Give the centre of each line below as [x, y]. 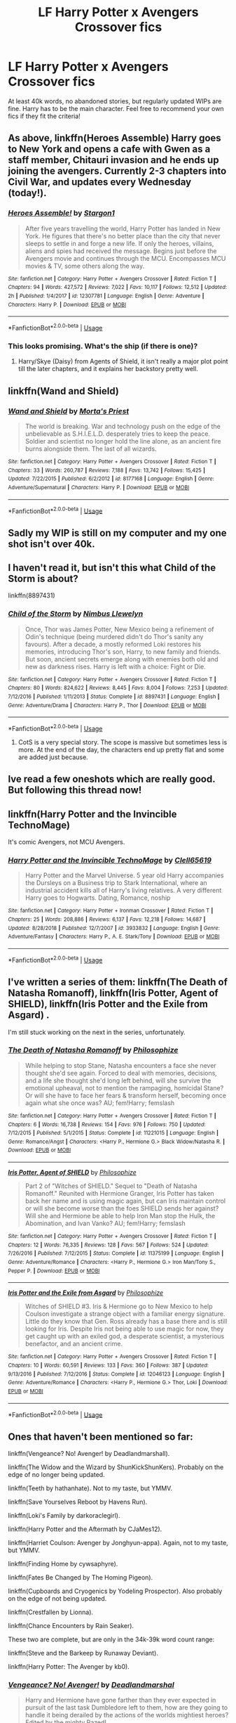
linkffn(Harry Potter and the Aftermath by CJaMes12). [85, 1529]
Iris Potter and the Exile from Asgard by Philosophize [86, 1293]
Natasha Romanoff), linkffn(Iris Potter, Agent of [113, 993]
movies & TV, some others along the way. [85, 266]
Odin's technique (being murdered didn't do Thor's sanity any [114, 636]
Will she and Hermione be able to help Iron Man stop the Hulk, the [120, 1216]
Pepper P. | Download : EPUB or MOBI [54, 1271]
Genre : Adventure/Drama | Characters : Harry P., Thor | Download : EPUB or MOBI [107, 705]
